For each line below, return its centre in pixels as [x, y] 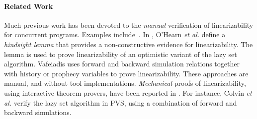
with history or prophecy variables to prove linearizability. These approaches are [126, 73]
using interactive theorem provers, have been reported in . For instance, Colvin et [128, 92]
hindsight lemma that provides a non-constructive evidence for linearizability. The [128, 44]
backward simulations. [38, 112]
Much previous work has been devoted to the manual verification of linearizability [129, 25]
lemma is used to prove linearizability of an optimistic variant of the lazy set [121, 54]
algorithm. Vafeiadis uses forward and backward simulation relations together [122, 64]
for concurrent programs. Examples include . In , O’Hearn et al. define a [115, 34]
